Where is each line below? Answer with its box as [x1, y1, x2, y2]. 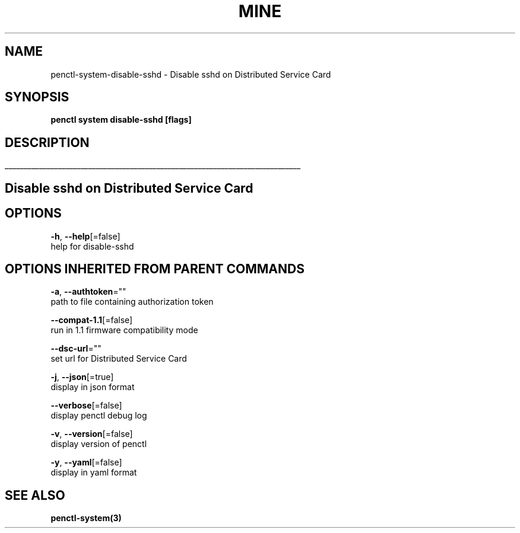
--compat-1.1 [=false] [50, 315, 133, 325]
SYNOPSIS [5, 90, 69, 105]
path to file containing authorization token [50, 296, 214, 307]
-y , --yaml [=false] [50, 457, 122, 468]
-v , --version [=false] [50, 429, 133, 439]
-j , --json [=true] [50, 372, 114, 382]
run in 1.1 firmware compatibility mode [50, 325, 198, 336]
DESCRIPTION [5, 135, 90, 150]
